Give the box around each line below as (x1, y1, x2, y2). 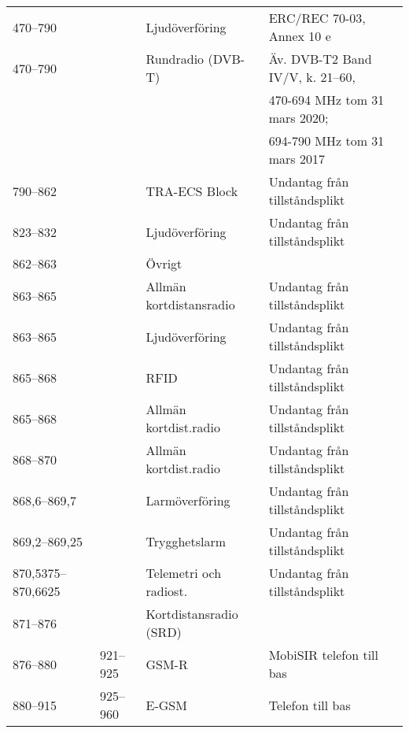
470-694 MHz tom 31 (268, 91, 385, 109)
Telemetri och (146, 564, 222, 582)
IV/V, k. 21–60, (268, 68, 356, 86)
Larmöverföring (146, 491, 230, 509)
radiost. (146, 582, 188, 600)
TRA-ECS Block (146, 181, 238, 200)
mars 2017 (268, 150, 325, 168)
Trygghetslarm (146, 531, 227, 550)
